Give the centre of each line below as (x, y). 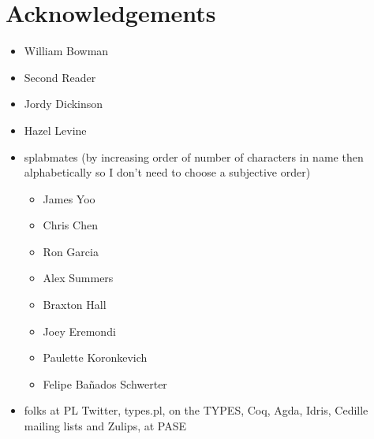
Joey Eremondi (79, 331)
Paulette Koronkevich (95, 357)
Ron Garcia (71, 251)
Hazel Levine (55, 130)
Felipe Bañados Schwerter (105, 383)
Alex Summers (78, 278)
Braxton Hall (75, 305)
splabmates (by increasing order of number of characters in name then (194, 156)
